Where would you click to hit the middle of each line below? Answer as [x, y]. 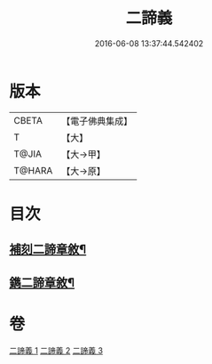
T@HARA [33, 170]
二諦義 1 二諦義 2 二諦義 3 [56, 350]
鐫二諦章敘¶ [42, 283]
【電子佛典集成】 [97, 121]
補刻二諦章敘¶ [48, 250]
